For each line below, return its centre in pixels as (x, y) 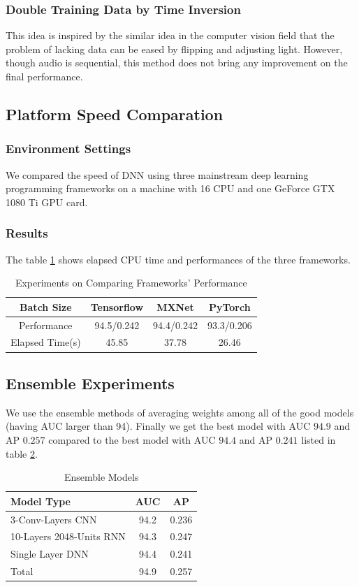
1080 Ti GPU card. (47, 202)
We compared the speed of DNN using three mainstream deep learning (157, 174)
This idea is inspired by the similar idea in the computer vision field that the (170, 35)
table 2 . (22, 453)
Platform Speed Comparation (115, 114)
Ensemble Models (101, 477)
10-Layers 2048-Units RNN (68, 536)
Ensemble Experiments (90, 383)
